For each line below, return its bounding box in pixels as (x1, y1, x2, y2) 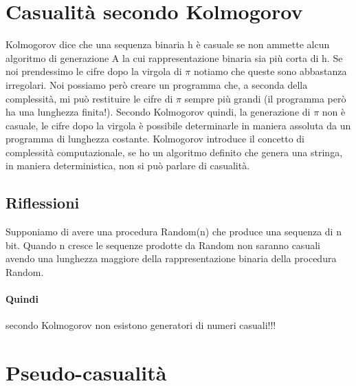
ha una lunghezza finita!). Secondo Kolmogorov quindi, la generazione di (5, 105, 311, 119)
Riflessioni (5, 192, 80, 213)
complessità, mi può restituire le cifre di (5, 91, 173, 105)
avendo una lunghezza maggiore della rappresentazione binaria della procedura (5, 251, 337, 266)
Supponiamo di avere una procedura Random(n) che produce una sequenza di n (5, 224, 342, 239)
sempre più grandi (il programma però (184, 91, 346, 105)
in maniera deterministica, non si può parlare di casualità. (5, 158, 250, 173)
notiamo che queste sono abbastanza (193, 64, 347, 78)
